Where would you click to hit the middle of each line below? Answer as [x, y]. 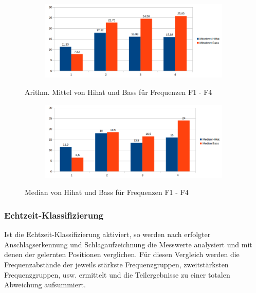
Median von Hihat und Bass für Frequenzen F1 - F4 [107, 192]
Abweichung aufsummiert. [45, 285]
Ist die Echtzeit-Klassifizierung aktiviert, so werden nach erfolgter [107, 234]
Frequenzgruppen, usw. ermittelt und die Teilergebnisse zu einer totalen [117, 274]
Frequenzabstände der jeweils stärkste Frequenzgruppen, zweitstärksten [116, 265]
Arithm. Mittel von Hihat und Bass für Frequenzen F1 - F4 [118, 92]
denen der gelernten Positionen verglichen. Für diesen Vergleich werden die [122, 254]
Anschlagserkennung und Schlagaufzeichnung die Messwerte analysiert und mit [128, 244]
